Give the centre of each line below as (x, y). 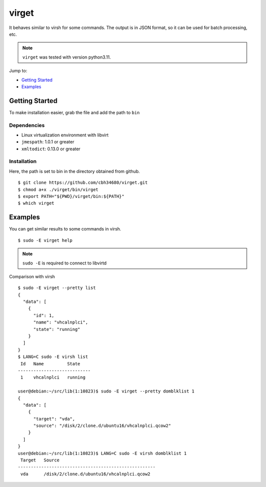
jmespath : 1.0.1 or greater (48, 142)
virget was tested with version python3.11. (66, 57)
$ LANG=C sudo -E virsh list (53, 357)
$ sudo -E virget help (45, 240)
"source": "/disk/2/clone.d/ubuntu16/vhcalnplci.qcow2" (102, 426)
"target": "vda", (54, 419)
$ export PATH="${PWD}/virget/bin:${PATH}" (71, 196)
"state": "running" (57, 329)
